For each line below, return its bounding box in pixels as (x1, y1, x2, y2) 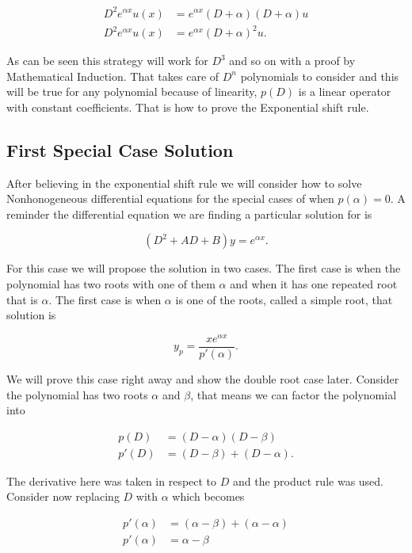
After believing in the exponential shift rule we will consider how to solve (6, 174, 362, 191)
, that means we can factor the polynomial (190, 386, 397, 402)
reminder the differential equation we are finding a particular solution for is (6, 205, 372, 222)
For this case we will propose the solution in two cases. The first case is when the (6, 260, 401, 276)
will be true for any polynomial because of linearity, (6, 83, 257, 100)
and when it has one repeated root (230, 276, 398, 292)
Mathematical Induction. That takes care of (6, 67, 219, 84)
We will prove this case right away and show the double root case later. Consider (6, 370, 399, 387)
